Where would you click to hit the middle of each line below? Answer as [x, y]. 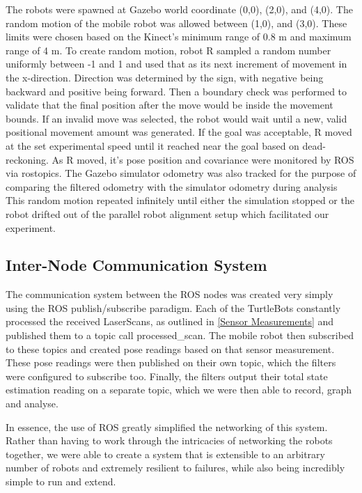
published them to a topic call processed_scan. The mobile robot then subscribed [180, 335]
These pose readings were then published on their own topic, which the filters [171, 362]
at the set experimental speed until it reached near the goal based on [152, 145]
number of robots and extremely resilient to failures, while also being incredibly [175, 468]
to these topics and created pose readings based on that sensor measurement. [170, 349]
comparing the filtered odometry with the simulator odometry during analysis [172, 186]
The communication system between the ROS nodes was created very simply [170, 294]
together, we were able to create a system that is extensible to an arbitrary [165, 454]
